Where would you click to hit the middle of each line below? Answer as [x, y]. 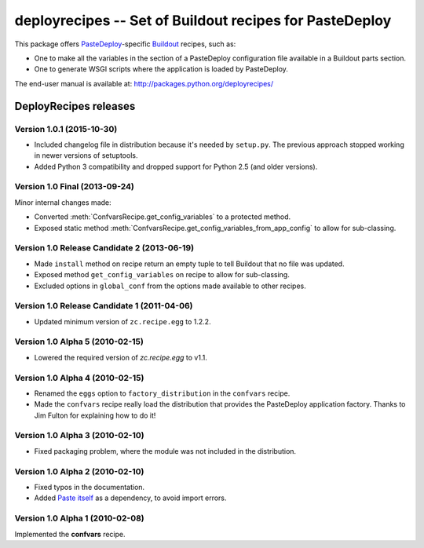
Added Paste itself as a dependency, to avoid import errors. [130, 498]
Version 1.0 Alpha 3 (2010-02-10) [79, 436]
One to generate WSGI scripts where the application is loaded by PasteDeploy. [161, 69]
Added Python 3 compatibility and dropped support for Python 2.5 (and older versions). [176, 166]
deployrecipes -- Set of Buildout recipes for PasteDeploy [203, 20]
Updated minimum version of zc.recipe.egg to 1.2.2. [122, 321]
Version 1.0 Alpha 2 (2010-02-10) [79, 471]
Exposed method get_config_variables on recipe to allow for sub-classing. [162, 275]
